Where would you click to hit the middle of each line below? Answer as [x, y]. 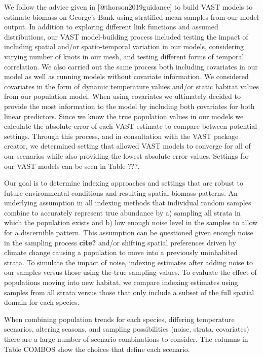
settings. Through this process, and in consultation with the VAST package [121, 136]
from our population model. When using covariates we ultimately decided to [122, 96]
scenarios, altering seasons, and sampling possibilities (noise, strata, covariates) [127, 329]
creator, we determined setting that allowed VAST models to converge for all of [127, 146]
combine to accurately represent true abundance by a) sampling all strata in [122, 212]
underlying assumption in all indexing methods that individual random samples [128, 203]
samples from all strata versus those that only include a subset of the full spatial [129, 292]
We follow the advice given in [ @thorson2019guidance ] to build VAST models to [128, 7]
